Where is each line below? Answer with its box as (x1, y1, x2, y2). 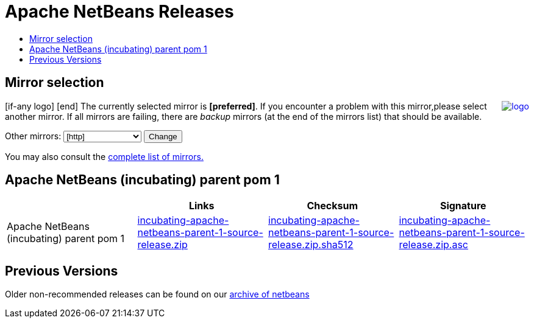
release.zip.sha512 (268, 238, 354, 251)
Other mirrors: (5, 130, 62, 141)
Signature (440, 200, 486, 212)
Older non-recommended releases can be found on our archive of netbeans (5, 289, 310, 300)
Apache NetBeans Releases (5, 1, 234, 22)
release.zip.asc (399, 238, 468, 251)
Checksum (307, 200, 358, 212)
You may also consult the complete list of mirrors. (5, 151, 204, 162)
